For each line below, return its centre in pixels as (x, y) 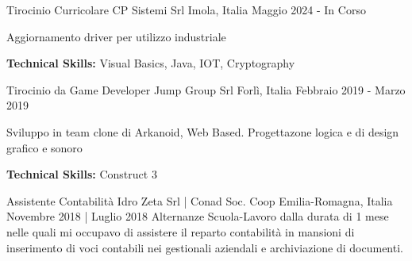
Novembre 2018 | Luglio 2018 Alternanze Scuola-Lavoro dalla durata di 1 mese (198, 216)
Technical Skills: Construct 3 (82, 174)
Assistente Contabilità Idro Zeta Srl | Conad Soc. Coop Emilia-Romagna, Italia (200, 200)
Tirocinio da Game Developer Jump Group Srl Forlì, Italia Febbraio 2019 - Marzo (206, 89)
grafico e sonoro (44, 147)
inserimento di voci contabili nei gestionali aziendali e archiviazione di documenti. (205, 247)
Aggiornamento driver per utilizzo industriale (116, 36)
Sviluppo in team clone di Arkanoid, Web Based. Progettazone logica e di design (203, 131)
